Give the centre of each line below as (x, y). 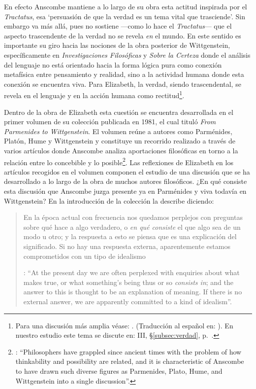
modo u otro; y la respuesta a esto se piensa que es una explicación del (130, 236)
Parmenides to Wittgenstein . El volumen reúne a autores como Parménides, (118, 131)
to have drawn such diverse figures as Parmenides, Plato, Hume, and (119, 371)
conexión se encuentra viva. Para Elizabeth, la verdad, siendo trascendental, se (123, 84)
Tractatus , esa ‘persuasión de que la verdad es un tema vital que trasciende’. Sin (125, 16)
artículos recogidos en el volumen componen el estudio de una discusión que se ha (127, 171)
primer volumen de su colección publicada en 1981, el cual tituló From (110, 122)
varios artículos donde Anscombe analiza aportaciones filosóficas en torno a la (121, 150)
